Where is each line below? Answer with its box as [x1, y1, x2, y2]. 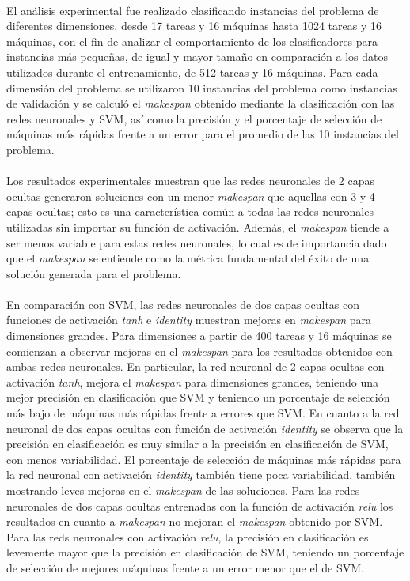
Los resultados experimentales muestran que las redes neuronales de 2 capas [6, 172, 374, 189]
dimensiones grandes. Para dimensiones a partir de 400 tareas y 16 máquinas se [6, 327, 392, 344]
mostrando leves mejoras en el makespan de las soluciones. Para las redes [6, 482, 360, 498]
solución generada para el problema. [6, 265, 181, 281]
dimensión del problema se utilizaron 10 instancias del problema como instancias [6, 79, 397, 96]
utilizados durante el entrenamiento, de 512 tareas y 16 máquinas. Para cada [6, 63, 378, 80]
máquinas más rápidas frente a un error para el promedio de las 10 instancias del [6, 126, 399, 142]
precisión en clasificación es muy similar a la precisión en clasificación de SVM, [6, 436, 389, 452]
